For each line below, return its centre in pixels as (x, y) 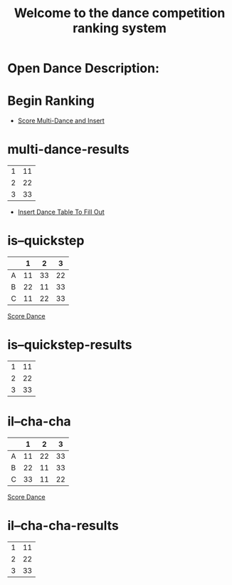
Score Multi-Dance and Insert (61, 121)
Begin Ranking (51, 101)
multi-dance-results (68, 149)
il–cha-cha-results (63, 526)
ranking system (120, 28)
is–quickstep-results (70, 345)
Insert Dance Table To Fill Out (61, 212)
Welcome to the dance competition (120, 13)
